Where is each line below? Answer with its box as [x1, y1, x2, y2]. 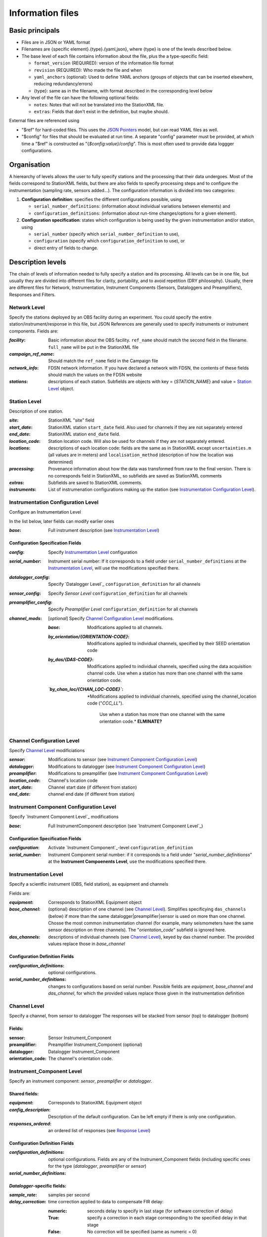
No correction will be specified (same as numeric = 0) [87, 1229, 197, 1235]
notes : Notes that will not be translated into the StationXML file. [34, 101, 165, 107]
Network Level [9, 304, 45, 311]
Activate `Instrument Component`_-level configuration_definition [48, 845, 193, 851]
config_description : [9, 1106, 51, 1113]
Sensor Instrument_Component [48, 1035, 112, 1041]
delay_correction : [9, 1199, 46, 1205]
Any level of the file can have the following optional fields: [21, 95, 139, 101]
